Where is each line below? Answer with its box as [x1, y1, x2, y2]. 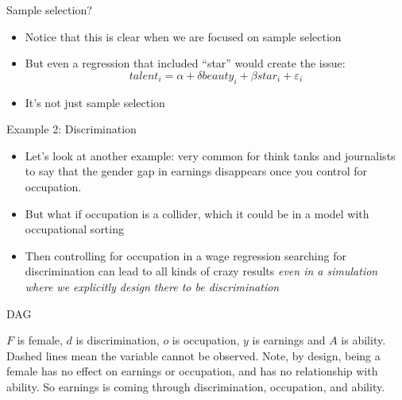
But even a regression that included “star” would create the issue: [25, 55, 346, 71]
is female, [17, 332, 63, 348]
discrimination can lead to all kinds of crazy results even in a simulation [25, 263, 378, 279]
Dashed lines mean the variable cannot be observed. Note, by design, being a [6, 347, 381, 363]
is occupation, [172, 332, 240, 348]
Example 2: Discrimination [6, 121, 137, 137]
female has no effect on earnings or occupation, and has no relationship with [6, 363, 378, 379]
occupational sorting [25, 221, 124, 237]
